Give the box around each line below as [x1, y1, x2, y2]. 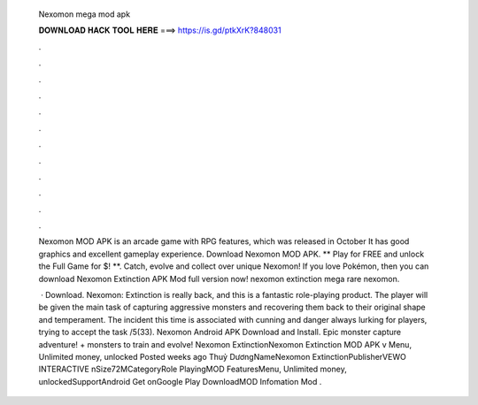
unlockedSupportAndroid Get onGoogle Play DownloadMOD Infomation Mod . [38, 376, 322, 386]
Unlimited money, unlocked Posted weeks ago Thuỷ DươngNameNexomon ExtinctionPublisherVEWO [38, 351, 406, 362]
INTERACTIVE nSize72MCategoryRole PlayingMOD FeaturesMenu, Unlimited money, [38, 363, 347, 375]
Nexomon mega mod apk [38, 9, 131, 19]
